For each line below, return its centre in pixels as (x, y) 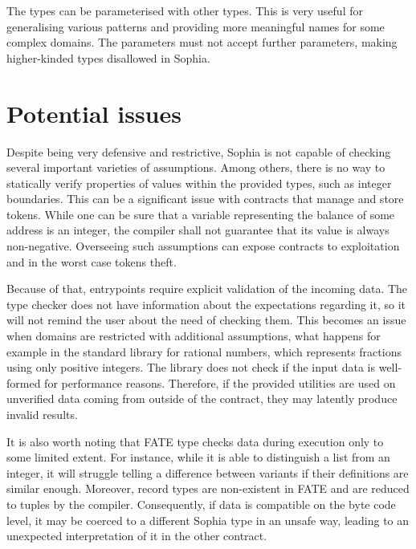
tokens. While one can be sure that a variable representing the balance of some (201, 214)
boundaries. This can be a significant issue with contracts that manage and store (205, 199)
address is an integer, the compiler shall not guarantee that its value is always (198, 230)
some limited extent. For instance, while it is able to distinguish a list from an (198, 457)
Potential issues (94, 113)
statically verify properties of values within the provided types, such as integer (199, 183)
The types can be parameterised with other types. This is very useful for (185, 10)
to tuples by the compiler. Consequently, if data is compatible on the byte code (201, 504)
